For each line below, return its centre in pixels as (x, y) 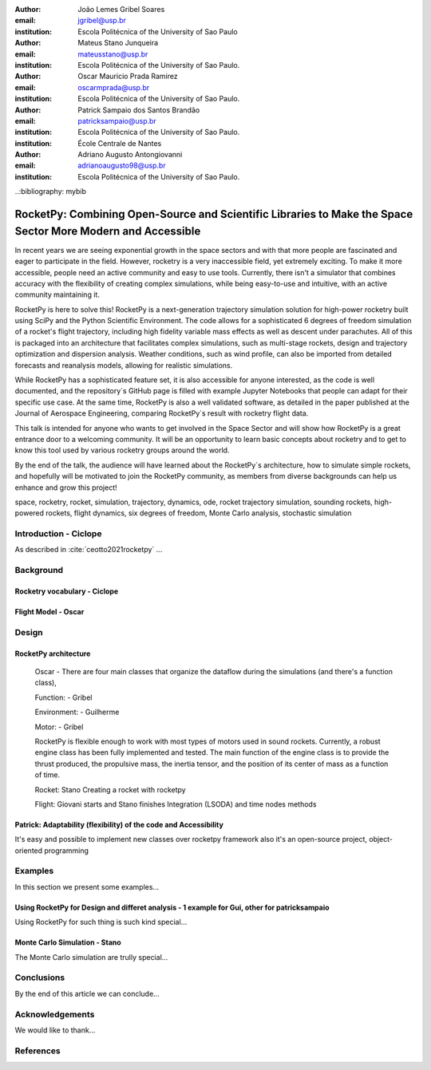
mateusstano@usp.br (113, 54)
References (38, 1051)
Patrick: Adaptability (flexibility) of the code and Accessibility (119, 824)
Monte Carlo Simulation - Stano (68, 942)
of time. (47, 775)
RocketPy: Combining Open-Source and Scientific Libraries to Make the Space (214, 214)
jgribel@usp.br (102, 21)
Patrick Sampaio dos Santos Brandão (139, 110)
